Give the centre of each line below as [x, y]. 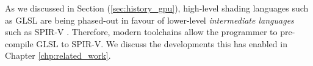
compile [19, 43]
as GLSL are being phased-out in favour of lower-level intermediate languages [149, 20]
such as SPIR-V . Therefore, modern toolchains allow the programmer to [141, 32]
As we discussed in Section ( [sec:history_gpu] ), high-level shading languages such [157, 8]
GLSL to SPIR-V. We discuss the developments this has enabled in [162, 43]
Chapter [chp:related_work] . [58, 55]
